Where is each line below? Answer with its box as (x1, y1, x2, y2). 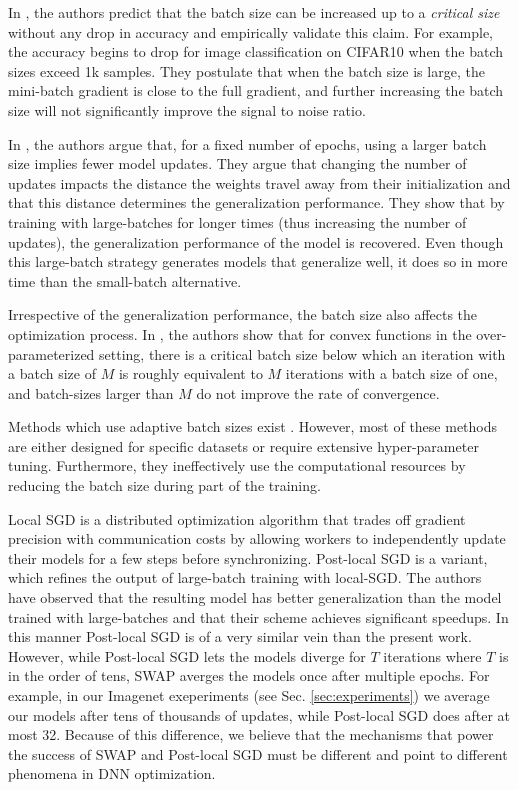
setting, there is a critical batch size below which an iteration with (99, 343, 506, 364)
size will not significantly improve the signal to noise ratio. (8, 99, 366, 120)
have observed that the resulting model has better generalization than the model (8, 587, 502, 608)
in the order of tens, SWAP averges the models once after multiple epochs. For (8, 665, 490, 686)
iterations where (383, 645, 482, 666)
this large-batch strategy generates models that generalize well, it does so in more (8, 251, 508, 272)
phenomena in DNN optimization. (8, 763, 216, 784)
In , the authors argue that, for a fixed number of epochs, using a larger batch (8, 133, 487, 154)
